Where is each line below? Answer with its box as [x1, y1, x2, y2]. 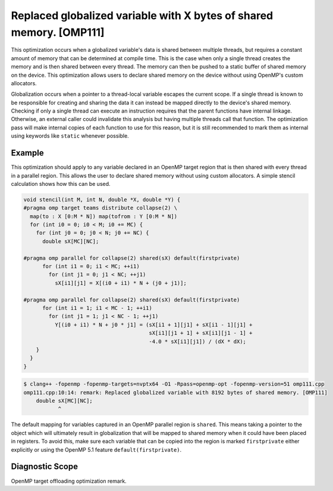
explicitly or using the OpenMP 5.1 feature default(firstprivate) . [11, 446, 182, 453]
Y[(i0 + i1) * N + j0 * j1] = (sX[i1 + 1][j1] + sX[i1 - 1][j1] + [54, 321, 253, 328]
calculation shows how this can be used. [11, 180, 111, 187]
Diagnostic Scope [11, 462, 78, 472]
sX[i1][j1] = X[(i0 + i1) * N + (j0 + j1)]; [54, 279, 187, 286]
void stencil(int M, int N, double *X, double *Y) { [23, 196, 181, 203]
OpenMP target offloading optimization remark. [11, 477, 127, 484]
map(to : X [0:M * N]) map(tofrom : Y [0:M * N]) [30, 213, 178, 220]
